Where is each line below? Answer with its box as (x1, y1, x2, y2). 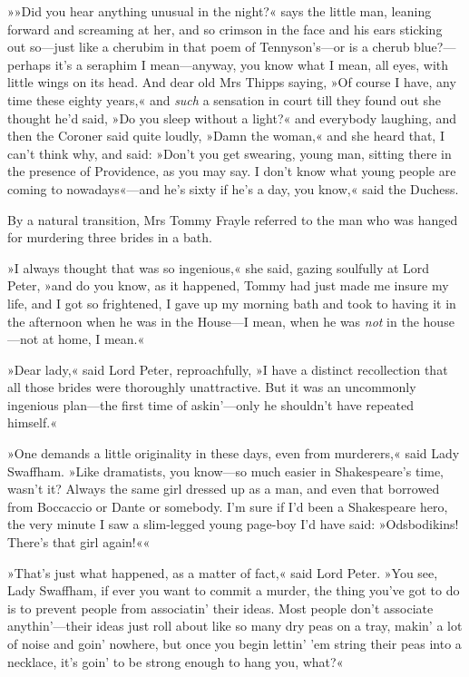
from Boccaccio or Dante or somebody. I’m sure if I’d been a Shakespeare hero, (7, 496, 448, 515)
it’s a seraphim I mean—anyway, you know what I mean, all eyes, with (54, 54, 449, 74)
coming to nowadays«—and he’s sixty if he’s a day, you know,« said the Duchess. (7, 179, 459, 198)
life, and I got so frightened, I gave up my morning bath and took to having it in (7, 293, 456, 312)
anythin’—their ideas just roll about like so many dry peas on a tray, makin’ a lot (7, 616, 463, 635)
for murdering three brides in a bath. (7, 228, 212, 247)
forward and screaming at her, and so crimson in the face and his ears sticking (7, 19, 443, 38)
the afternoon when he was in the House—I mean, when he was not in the (7, 311, 419, 330)
